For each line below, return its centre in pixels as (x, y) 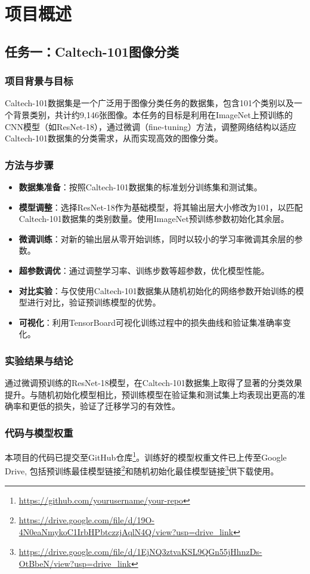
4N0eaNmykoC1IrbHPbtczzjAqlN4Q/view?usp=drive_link (126, 531)
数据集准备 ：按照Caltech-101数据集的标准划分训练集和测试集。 (140, 186)
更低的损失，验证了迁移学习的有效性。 (105, 406)
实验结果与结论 (39, 360)
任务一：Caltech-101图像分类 (92, 51)
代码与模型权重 (39, 432)
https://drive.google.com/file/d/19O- (87, 520)
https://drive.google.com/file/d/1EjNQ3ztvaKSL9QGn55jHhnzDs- (140, 552)
